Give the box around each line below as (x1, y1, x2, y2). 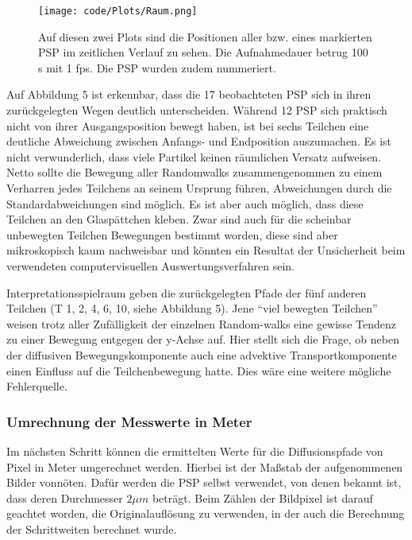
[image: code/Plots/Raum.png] (38, 6, 198, 17)
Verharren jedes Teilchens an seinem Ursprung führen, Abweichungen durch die (6, 180, 392, 196)
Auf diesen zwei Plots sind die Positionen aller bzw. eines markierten (38, 28, 372, 45)
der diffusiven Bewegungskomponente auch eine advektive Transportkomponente (6, 346, 397, 363)
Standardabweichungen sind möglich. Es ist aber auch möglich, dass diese (6, 195, 364, 212)
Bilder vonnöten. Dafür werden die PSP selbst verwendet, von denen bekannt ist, (6, 474, 402, 491)
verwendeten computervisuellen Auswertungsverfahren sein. (6, 257, 295, 274)
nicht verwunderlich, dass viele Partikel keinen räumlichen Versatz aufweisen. (6, 148, 382, 165)
